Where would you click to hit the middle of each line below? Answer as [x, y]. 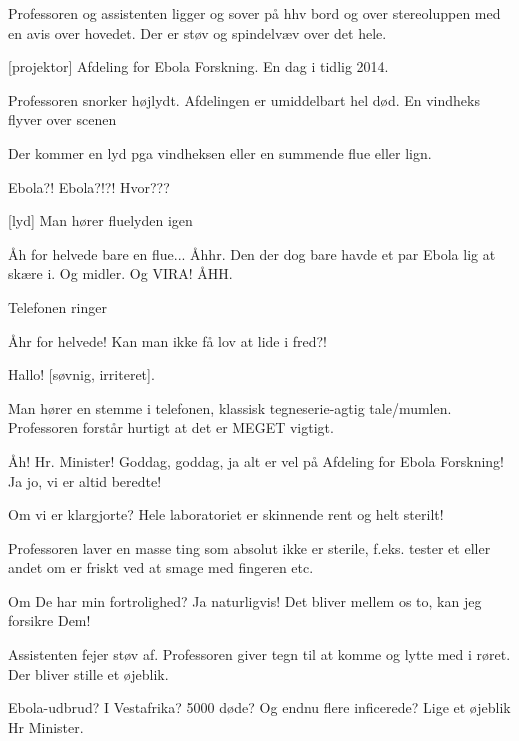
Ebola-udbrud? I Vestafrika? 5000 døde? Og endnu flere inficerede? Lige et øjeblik [259, 707]
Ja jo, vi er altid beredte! [85, 480]
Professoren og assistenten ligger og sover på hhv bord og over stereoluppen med [254, 13]
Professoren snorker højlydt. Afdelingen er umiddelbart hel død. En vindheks [244, 99]
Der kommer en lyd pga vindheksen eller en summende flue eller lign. [220, 152]
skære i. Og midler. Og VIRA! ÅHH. [120, 273]
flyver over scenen [62, 119]
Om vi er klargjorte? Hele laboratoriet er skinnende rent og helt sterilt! [226, 514]
